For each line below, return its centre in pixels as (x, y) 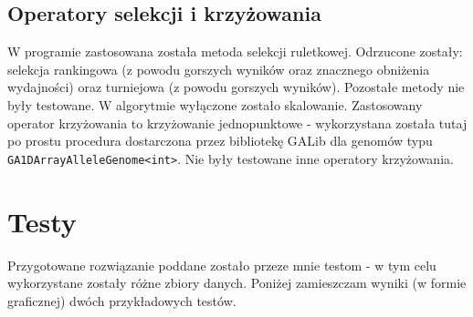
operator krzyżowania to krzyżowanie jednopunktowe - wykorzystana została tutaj (237, 123)
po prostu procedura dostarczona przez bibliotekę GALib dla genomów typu (220, 141)
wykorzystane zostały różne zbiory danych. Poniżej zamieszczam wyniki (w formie (237, 283)
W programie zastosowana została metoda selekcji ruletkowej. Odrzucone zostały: (235, 51)
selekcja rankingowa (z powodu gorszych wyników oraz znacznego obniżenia (219, 69)
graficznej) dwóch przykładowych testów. (122, 300)
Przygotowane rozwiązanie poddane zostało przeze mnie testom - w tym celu (222, 265)
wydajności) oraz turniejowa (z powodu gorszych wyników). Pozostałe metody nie (236, 87)
